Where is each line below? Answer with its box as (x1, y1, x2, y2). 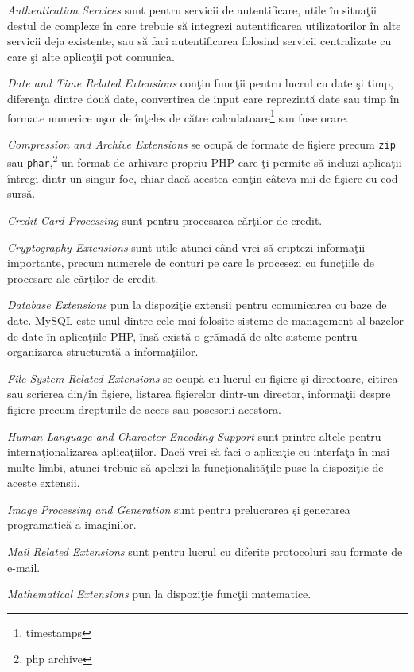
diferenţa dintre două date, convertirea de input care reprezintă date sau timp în (7, 90, 400, 106)
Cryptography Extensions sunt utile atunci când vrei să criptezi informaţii (7, 238, 366, 255)
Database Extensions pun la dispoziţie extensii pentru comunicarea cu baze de (7, 296, 387, 313)
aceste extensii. (7, 474, 80, 491)
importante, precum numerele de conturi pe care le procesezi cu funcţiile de (7, 254, 374, 271)
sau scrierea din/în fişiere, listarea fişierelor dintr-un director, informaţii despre (7, 385, 391, 402)
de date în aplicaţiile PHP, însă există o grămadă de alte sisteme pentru (7, 327, 358, 344)
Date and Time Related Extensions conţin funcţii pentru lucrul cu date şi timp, (7, 75, 393, 91)
